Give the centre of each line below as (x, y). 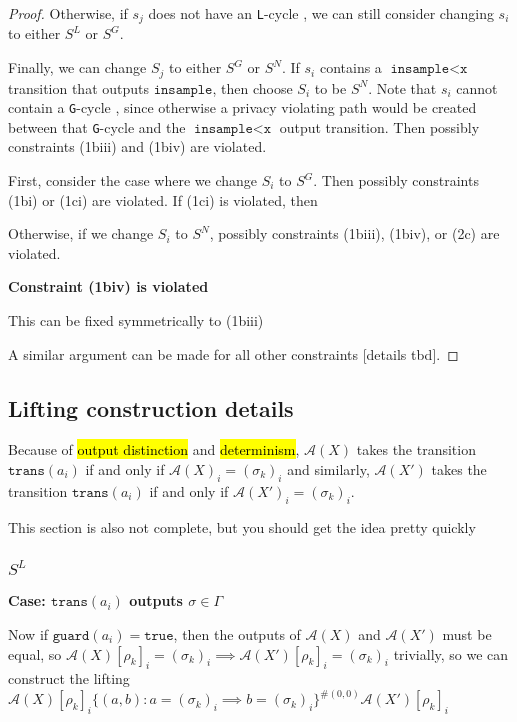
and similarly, (328, 468)
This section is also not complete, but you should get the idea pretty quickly (242, 526)
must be (467, 633)
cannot (477, 87)
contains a (350, 67)
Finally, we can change (77, 67)
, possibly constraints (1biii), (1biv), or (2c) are (354, 233)
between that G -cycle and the (97, 126)
